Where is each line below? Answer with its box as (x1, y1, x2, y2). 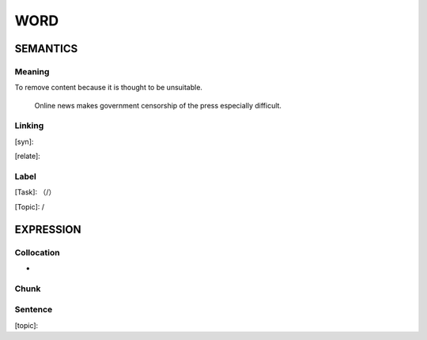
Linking (14, 120, 44, 131)
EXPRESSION (14, 222, 81, 236)
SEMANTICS (14, 42, 78, 55)
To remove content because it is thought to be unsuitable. (14, 83, 203, 93)
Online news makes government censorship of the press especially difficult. (34, 100, 282, 110)
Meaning (14, 66, 50, 77)
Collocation (14, 247, 60, 258)
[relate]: (14, 151, 41, 161)
